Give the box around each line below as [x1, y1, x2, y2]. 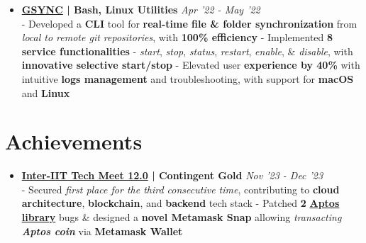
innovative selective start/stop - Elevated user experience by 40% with [21, 57, 360, 72]
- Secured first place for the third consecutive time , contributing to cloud [21, 181, 340, 196]
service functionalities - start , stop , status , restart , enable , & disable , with [21, 43, 353, 58]
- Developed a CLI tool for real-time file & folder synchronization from [21, 16, 357, 30]
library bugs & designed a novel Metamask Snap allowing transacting [21, 210, 342, 225]
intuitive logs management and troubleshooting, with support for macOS [21, 71, 354, 86]
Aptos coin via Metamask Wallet [21, 223, 183, 238]
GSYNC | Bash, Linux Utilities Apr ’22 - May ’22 [21, 2, 260, 16]
